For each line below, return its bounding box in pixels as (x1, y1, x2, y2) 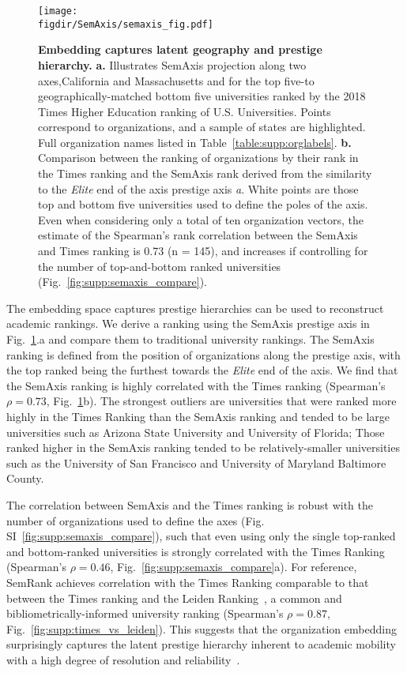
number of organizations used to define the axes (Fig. (6, 512, 265, 528)
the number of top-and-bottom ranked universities (38, 258, 281, 274)
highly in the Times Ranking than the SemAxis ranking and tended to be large (6, 408, 390, 424)
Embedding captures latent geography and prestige (38, 41, 322, 58)
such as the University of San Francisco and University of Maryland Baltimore (6, 454, 386, 471)
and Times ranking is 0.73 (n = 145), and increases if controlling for (38, 243, 368, 259)
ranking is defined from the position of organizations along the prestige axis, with (6, 346, 401, 363)
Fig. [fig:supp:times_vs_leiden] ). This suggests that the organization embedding (6, 620, 397, 637)
